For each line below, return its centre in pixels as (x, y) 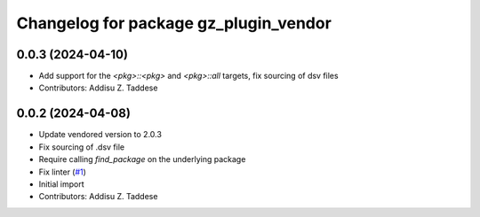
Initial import (61, 184)
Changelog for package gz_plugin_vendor (174, 23)
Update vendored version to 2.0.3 (100, 135)
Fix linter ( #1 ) (62, 172)
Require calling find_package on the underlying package (142, 159)
